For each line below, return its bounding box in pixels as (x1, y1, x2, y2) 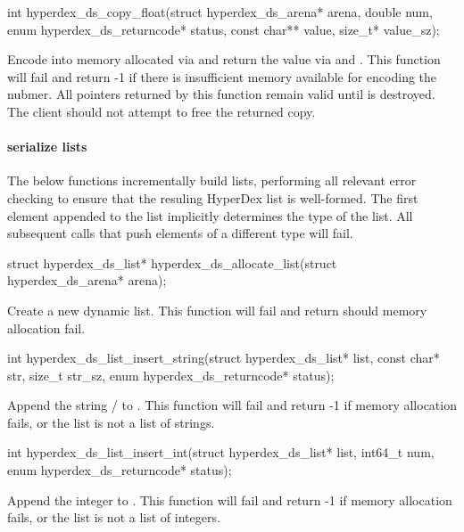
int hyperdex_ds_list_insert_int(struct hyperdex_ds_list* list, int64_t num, (7, 443, 435, 462)
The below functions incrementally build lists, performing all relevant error (7, 171, 417, 190)
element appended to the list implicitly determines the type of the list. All (7, 206, 413, 225)
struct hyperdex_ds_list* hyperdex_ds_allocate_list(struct (7, 253, 337, 272)
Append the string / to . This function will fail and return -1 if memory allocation (7, 396, 457, 414)
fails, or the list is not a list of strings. (7, 413, 215, 431)
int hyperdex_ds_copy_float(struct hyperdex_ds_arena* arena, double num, (7, 3, 433, 20)
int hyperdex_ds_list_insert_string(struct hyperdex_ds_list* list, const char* (7, 348, 440, 367)
